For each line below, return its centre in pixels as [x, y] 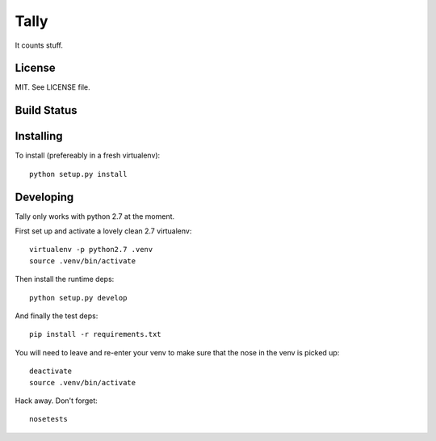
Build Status [46, 110]
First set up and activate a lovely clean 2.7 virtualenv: [103, 231]
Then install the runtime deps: [65, 279]
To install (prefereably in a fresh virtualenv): [88, 155]
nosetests [48, 419]
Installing [39, 136]
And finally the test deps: [57, 316]
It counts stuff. [39, 45]
